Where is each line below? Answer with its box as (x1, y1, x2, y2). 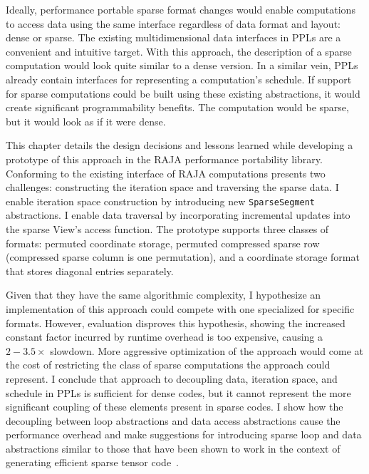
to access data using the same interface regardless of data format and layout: (6, 16, 341, 31)
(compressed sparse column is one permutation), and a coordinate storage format (6, 249, 360, 264)
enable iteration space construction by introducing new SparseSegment (6, 193, 316, 208)
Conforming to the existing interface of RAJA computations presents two (6, 165, 326, 180)
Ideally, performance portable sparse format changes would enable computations (6, 2, 355, 16)
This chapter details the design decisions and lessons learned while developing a (6, 138, 353, 153)
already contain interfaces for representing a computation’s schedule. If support (6, 71, 352, 86)
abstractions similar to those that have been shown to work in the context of (6, 440, 341, 455)
